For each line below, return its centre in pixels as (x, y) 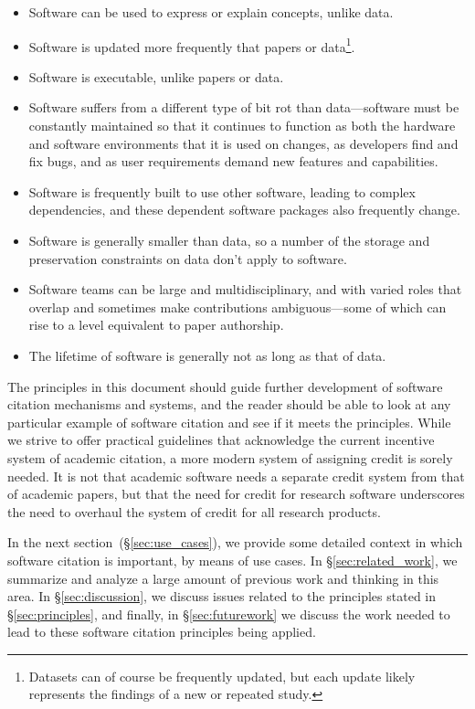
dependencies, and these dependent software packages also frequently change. (244, 210)
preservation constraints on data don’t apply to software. (188, 258)
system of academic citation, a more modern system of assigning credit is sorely (230, 457)
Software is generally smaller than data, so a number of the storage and (229, 240)
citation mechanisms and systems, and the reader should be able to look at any (229, 404)
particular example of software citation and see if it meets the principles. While (229, 422)
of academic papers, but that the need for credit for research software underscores (236, 494)
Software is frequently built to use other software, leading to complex (222, 191)
